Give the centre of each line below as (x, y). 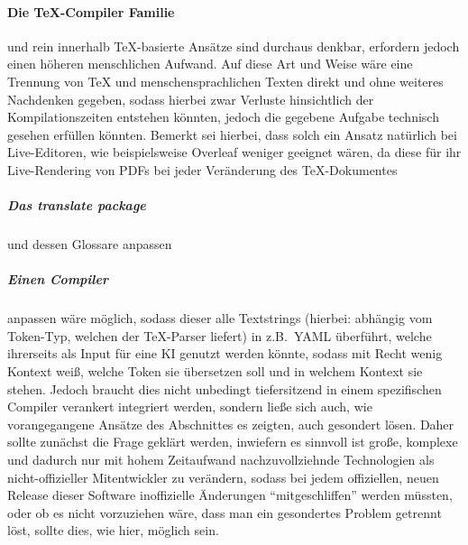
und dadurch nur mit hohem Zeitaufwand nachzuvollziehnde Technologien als (221, 460)
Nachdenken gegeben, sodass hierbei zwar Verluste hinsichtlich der (191, 99)
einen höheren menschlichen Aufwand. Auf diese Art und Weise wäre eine (210, 64)
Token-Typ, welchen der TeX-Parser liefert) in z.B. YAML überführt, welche (220, 335)
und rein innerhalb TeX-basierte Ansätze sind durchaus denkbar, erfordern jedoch (234, 46)
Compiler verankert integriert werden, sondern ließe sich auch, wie (190, 406)
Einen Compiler (58, 279)
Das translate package (77, 205)
